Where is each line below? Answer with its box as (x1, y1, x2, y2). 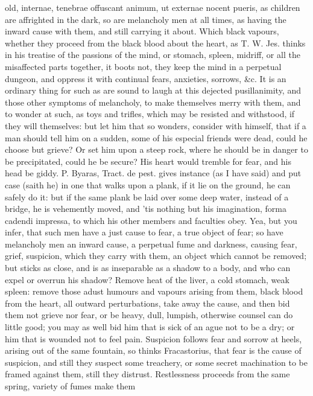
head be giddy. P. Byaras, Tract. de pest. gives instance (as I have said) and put (5, 167, 302, 179)
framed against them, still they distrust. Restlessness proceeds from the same (5, 368, 290, 380)
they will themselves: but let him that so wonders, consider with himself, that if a (5, 119, 306, 132)
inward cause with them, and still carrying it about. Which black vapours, (5, 25, 279, 37)
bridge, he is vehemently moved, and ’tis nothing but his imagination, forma (5, 202, 287, 215)
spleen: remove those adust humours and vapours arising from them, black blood (5, 285, 303, 298)
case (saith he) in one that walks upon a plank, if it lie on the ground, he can (5, 178, 291, 191)
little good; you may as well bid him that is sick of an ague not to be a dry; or (5, 321, 295, 333)
